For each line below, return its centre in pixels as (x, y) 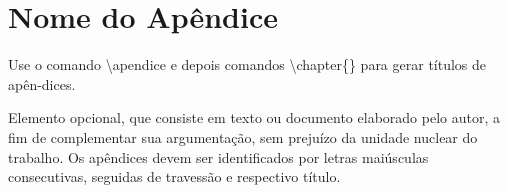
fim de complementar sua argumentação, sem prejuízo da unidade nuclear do (243, 136)
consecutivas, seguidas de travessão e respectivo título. (174, 176)
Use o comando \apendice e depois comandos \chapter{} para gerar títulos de (247, 64)
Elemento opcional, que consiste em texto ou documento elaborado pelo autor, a (254, 117)
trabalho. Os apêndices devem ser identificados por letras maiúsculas (218, 156)
